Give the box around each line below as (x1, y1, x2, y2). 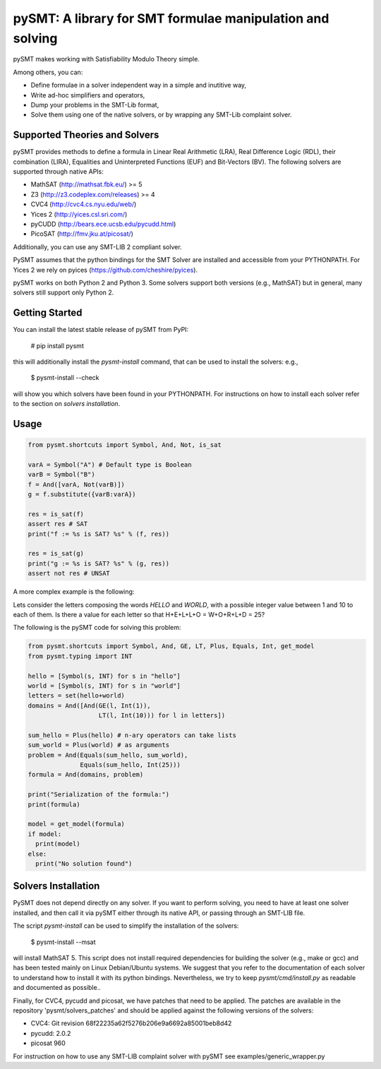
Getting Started (13, 307, 83, 319)
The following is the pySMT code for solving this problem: (13, 623, 181, 632)
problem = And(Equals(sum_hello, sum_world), (28, 751, 188, 759)
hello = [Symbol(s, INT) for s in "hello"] (28, 671, 181, 680)
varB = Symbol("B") (28, 470, 95, 479)
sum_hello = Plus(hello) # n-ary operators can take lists (28, 731, 236, 739)
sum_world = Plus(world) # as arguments (28, 741, 169, 749)
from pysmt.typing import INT (28, 652, 133, 660)
